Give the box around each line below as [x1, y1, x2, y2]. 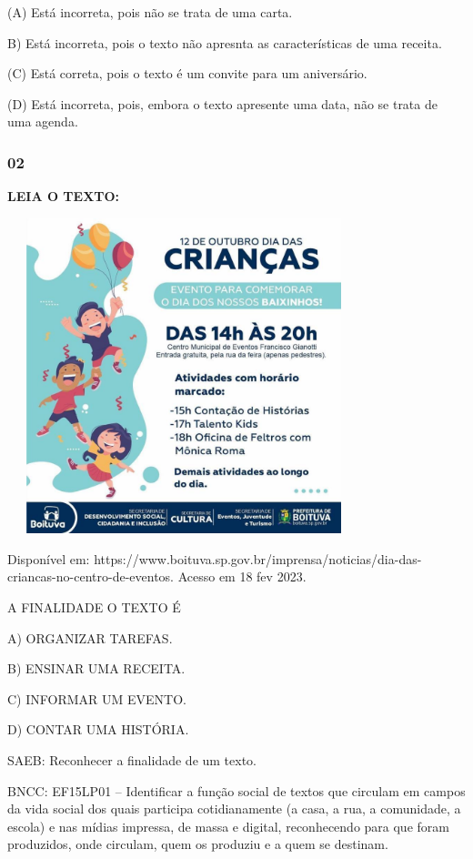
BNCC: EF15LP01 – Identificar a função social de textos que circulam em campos [7, 781, 466, 800]
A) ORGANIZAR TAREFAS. [7, 628, 173, 647]
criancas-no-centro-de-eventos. [7, 567, 174, 586]
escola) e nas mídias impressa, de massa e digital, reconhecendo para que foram [7, 816, 449, 835]
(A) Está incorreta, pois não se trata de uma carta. [7, 3, 293, 21]
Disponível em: [7, 549, 90, 568]
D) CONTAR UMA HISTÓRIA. [7, 720, 189, 739]
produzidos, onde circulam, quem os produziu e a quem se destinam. [7, 834, 388, 854]
